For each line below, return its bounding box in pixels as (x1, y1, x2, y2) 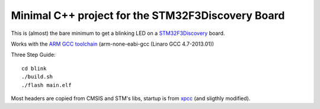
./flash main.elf (21, 82, 72, 88)
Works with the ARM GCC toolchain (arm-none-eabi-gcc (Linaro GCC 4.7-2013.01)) (11, 40, 215, 47)
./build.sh (21, 73, 53, 80)
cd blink (21, 65, 47, 72)
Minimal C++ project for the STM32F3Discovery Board (11, 9, 285, 22)
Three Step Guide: (11, 51, 56, 59)
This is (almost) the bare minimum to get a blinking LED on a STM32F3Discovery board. (11, 30, 225, 37)
